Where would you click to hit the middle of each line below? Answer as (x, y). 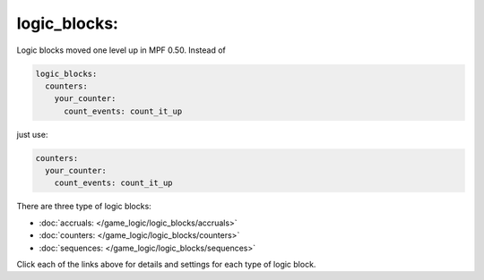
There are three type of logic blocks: (84, 207)
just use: (32, 134)
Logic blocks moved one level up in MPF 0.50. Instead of (121, 50)
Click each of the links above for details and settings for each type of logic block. (166, 264)
